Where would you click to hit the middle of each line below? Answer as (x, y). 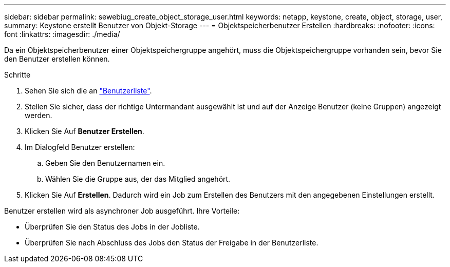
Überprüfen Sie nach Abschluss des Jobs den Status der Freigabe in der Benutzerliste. (172, 243)
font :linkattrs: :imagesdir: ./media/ (62, 34)
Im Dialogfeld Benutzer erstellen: (80, 147)
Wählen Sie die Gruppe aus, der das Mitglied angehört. (138, 179)
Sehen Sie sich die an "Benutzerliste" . (88, 91)
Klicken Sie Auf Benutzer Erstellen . (85, 131)
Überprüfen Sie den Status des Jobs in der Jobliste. (112, 227)
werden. (39, 115)
